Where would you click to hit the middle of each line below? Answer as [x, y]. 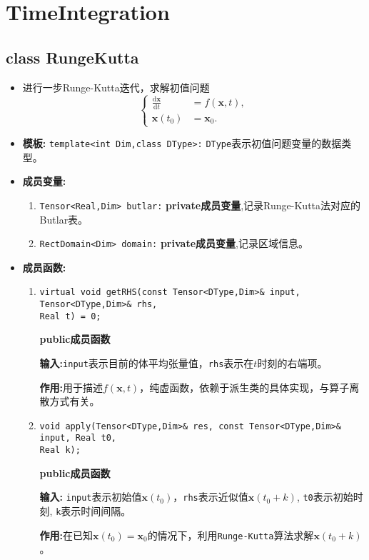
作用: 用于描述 [71, 387]
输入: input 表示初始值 [91, 497]
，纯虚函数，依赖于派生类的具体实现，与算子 [244, 387]
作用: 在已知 [66, 535]
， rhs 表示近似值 [211, 497]
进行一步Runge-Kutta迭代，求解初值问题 [116, 87]
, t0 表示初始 [325, 497]
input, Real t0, [78, 438]
